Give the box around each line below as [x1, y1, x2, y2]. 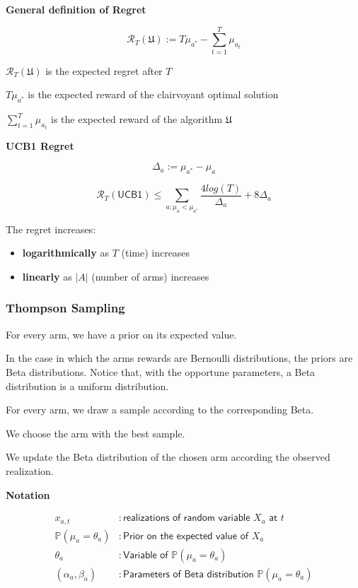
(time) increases [121, 245, 190, 260]
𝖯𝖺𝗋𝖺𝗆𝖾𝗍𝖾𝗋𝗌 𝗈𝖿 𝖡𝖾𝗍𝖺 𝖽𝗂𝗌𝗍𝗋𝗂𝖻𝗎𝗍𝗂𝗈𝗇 [122, 569, 254, 580]
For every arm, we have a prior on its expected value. [6, 327, 237, 341]
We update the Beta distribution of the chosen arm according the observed [6, 449, 330, 464]
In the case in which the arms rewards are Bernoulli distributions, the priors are [6, 351, 353, 365]
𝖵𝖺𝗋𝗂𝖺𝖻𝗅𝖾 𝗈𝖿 [122, 550, 168, 560]
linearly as [22, 269, 72, 283]
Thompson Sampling [6, 299, 125, 317]
